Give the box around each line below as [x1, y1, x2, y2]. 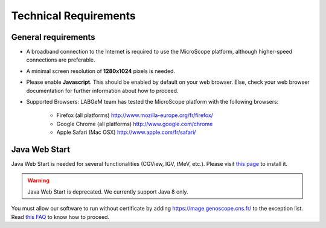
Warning [27, 177, 50, 184]
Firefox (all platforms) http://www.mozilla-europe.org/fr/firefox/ [56, 112, 214, 119]
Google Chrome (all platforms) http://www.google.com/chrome [56, 120, 213, 127]
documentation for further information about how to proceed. [26, 87, 179, 94]
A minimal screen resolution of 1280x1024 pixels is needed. [26, 67, 175, 75]
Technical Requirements [11, 9, 136, 22]
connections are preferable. [26, 56, 96, 63]
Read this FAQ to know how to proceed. [11, 213, 110, 220]
